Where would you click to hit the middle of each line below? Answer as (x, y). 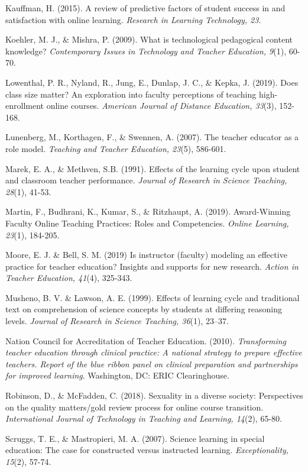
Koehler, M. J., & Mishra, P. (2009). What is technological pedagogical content (149, 39)
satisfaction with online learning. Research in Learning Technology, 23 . (133, 19)
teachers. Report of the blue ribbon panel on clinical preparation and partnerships (152, 363)
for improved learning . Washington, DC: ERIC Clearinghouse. (117, 375)
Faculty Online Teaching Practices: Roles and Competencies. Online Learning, (147, 223)
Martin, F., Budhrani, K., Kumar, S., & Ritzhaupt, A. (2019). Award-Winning (148, 211)
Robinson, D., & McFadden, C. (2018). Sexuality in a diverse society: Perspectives (154, 395)
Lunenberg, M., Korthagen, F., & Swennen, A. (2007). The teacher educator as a (152, 137)
